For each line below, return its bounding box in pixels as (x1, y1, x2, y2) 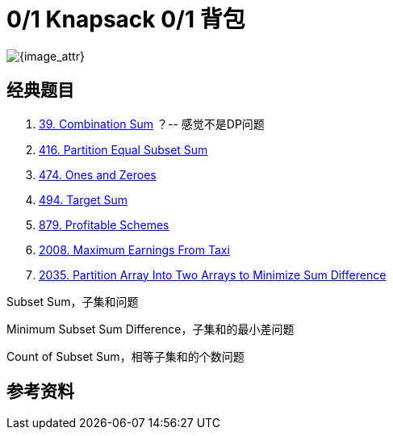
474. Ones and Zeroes (39, 167, 157, 182)
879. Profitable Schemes (39, 217, 169, 232)
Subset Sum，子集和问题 (6, 294, 139, 308)
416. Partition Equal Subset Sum (39, 142, 208, 157)
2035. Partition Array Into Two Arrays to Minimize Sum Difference (39, 267, 387, 282)
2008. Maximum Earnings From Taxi (39, 242, 230, 257)
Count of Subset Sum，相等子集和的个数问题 (6, 349, 245, 363)
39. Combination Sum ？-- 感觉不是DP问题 (39, 116, 265, 131)
